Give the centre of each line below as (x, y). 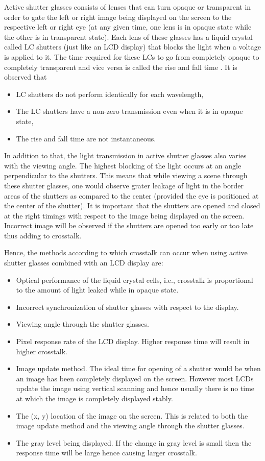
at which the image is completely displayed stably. (94, 398)
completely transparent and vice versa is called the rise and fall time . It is (121, 67)
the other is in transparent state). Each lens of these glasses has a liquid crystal (128, 37)
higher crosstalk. (42, 351)
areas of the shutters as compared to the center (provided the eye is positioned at (131, 195)
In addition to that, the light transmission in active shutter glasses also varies (125, 155)
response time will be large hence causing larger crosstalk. (106, 453)
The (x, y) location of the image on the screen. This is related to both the (132, 415)
